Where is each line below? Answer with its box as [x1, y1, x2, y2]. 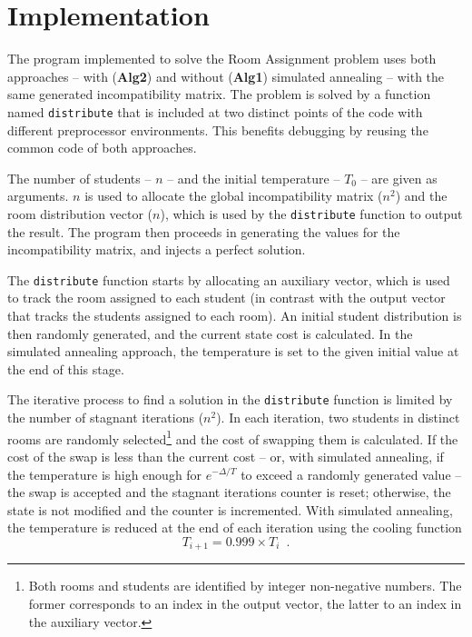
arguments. [7, 186, 69, 205]
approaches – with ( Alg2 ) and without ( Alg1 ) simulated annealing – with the [7, 66, 445, 85]
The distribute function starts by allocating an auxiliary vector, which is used [7, 270, 450, 289]
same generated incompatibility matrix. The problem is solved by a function [7, 85, 431, 104]
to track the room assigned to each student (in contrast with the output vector [7, 288, 446, 307]
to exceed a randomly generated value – [241, 464, 462, 483]
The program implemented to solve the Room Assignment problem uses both [7, 49, 437, 68]
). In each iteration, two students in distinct [216, 408, 460, 427]
